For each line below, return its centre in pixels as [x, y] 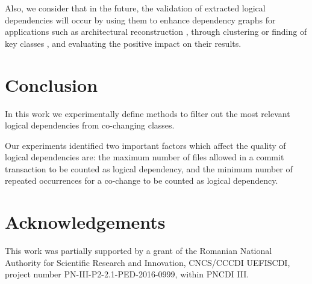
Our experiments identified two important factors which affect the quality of [145, 145]
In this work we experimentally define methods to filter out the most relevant [148, 113]
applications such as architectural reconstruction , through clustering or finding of [156, 32]
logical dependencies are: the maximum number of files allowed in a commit [145, 157]
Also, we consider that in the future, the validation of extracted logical [135, 8]
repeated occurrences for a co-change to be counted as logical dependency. [142, 180]
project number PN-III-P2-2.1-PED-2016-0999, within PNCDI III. [127, 274]
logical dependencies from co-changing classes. [90, 125]
